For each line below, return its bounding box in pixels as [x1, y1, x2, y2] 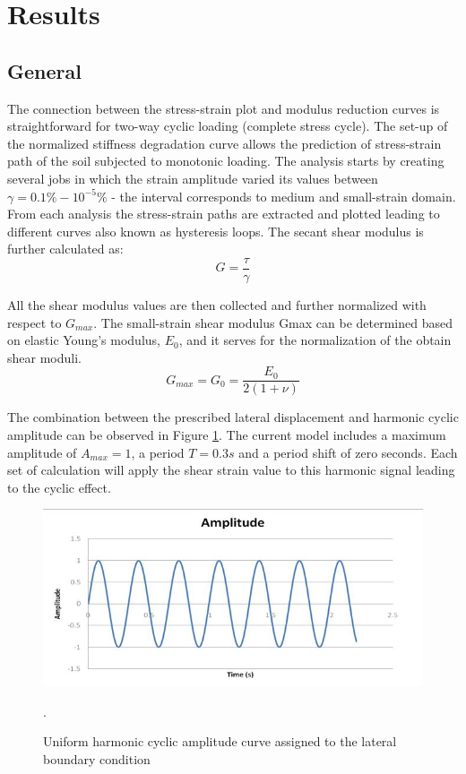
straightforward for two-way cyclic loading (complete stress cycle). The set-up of [7, 116, 448, 135]
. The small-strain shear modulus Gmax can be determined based [93, 313, 453, 331]
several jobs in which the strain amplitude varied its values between [7, 168, 378, 187]
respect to [7, 313, 62, 331]
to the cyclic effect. [7, 477, 111, 496]
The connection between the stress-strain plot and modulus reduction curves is [7, 99, 440, 117]
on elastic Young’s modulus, [7, 331, 160, 349]
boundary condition [43, 750, 151, 769]
